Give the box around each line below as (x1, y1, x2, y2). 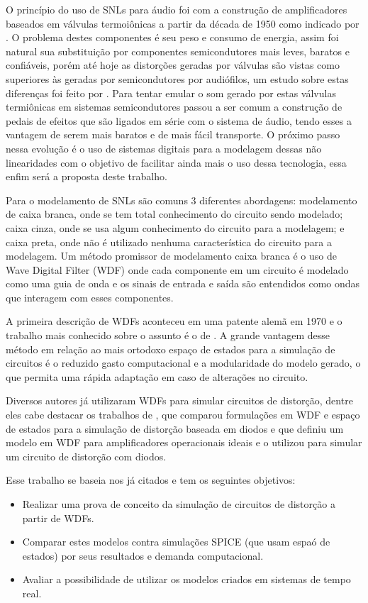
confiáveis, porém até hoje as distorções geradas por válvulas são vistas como (6, 57, 340, 72)
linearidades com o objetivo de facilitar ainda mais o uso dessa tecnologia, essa (6, 155, 347, 170)
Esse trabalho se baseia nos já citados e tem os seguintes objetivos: (6, 472, 296, 487)
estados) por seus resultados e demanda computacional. (22, 548, 264, 563)
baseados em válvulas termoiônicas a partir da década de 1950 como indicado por (6, 16, 359, 31)
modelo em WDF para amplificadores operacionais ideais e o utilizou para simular (6, 435, 362, 450)
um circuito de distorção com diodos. (6, 448, 167, 463)
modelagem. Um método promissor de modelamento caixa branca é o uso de (6, 248, 337, 263)
